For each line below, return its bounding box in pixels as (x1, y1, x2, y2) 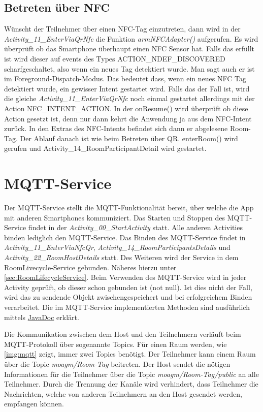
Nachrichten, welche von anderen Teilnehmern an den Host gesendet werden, (4, 388, 242, 399)
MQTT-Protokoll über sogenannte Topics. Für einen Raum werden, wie (4, 338, 227, 349)
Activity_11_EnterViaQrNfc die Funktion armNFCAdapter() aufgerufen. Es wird (4, 33, 258, 44)
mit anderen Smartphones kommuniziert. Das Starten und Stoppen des (4, 212, 225, 223)
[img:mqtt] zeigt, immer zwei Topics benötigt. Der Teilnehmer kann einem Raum (4, 348, 256, 359)
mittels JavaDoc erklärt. (4, 311, 79, 322)
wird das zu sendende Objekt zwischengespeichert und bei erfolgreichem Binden (4, 292, 252, 302)
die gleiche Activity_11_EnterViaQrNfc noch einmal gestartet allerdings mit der (4, 93, 255, 104)
